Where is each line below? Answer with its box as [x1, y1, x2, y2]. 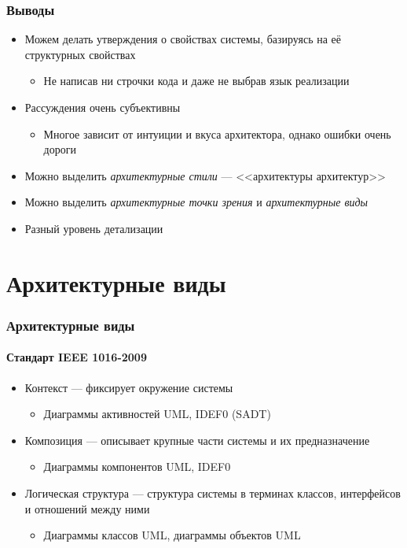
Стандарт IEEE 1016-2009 [6, 349, 147, 365]
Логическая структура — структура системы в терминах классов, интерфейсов [24, 484, 401, 501]
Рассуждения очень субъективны [24, 99, 181, 115]
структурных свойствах [24, 46, 136, 62]
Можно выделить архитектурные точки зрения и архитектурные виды [24, 194, 368, 210]
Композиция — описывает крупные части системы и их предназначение [24, 431, 370, 448]
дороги [43, 141, 76, 157]
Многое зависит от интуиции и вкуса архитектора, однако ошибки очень [43, 125, 391, 142]
